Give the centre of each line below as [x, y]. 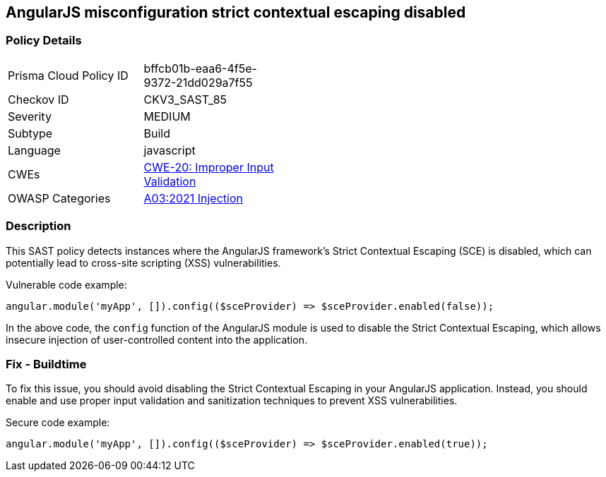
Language [34, 150]
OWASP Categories [59, 198]
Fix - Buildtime [46, 364]
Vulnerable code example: [66, 284]
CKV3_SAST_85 [185, 99]
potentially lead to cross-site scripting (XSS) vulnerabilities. [143, 262]
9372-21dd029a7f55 [198, 82]
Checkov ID [38, 99]
